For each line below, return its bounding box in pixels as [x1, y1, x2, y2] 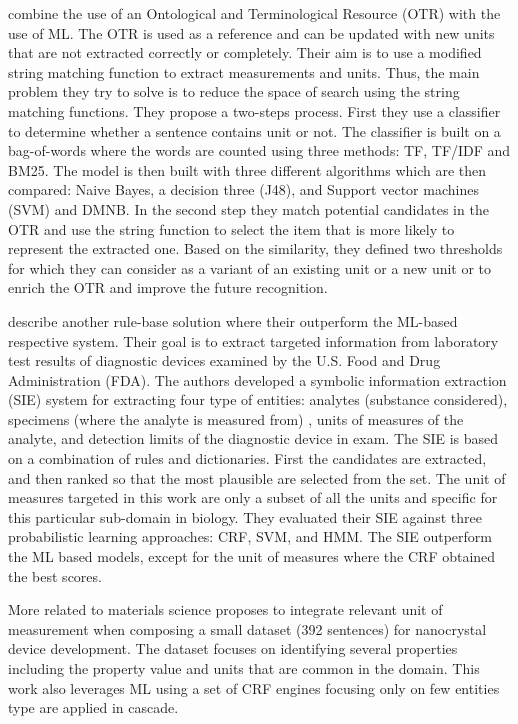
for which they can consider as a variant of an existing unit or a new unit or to [8, 257, 492, 278]
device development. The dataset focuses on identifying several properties [8, 638, 458, 659]
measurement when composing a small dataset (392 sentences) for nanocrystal [8, 618, 487, 639]
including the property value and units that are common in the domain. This [8, 658, 480, 678]
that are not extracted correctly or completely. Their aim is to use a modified [8, 42, 482, 63]
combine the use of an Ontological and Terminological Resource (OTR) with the [8, 3, 501, 23]
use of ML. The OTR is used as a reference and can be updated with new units [8, 22, 495, 43]
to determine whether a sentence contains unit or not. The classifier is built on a [8, 120, 501, 141]
